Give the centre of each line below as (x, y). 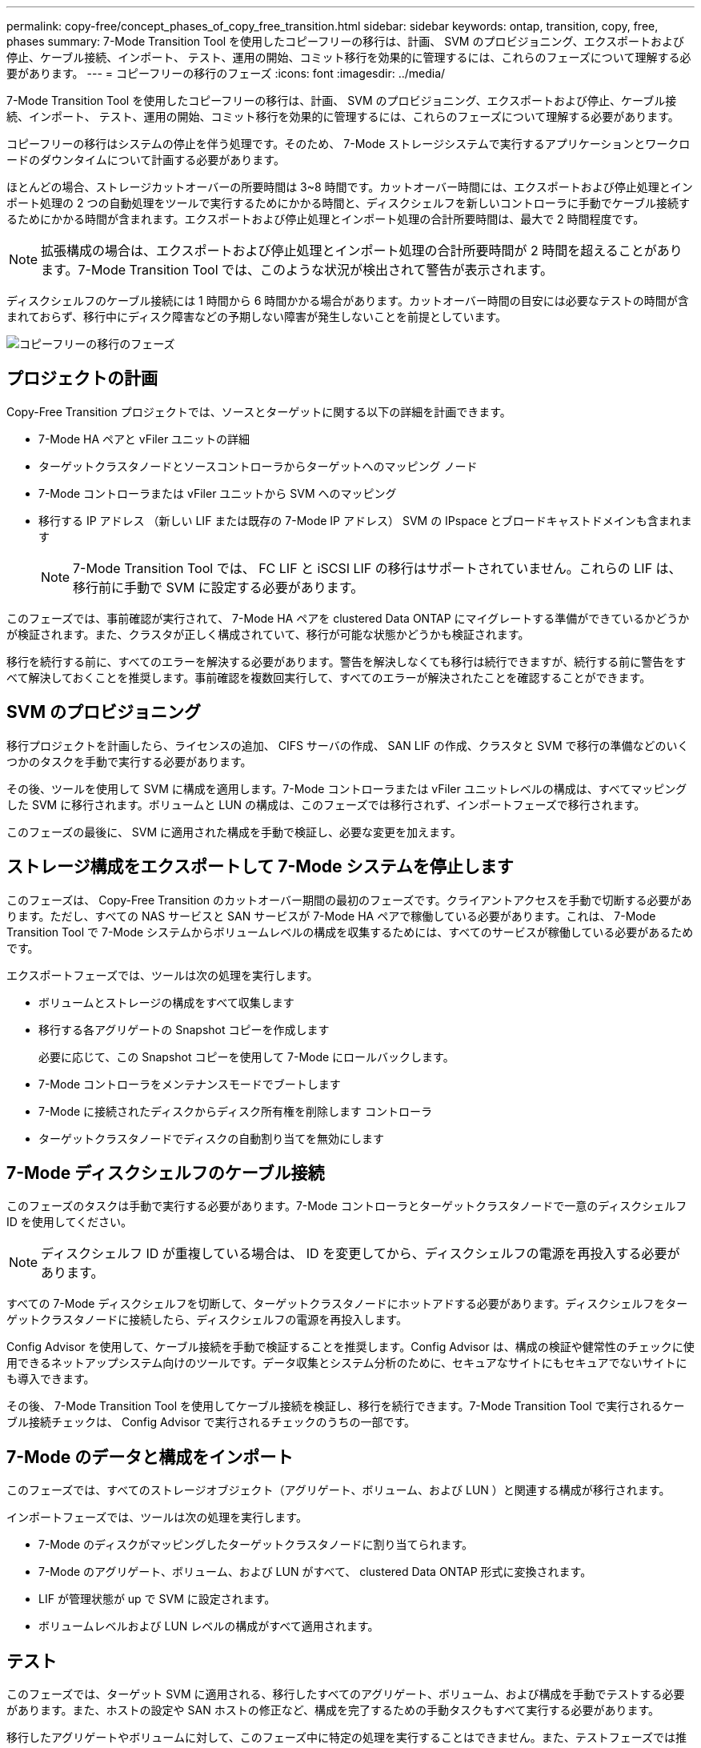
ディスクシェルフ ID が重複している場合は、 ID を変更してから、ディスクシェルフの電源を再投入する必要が (361, 1254)
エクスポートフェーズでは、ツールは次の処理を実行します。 (162, 975)
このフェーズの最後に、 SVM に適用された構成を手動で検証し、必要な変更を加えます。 (234, 832)
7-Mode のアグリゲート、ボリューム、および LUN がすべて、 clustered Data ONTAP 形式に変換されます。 (315, 1572)
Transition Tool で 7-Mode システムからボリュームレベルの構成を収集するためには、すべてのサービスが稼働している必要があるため (350, 932)
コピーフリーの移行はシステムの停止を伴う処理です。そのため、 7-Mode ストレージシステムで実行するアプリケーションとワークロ (348, 144)
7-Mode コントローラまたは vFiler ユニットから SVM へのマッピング (218, 493)
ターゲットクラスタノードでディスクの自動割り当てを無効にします (212, 1138)
